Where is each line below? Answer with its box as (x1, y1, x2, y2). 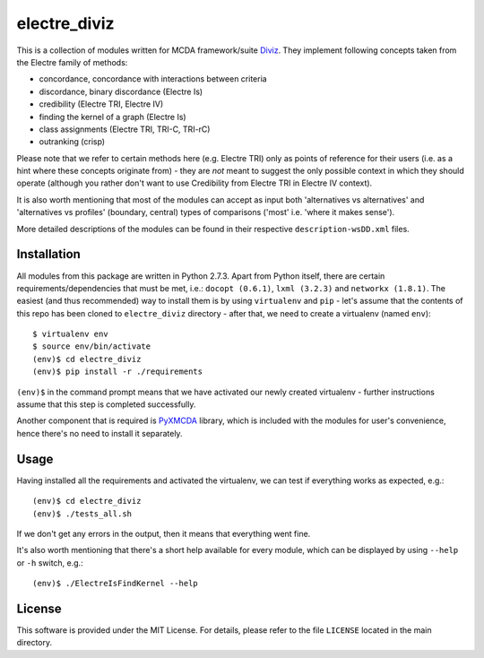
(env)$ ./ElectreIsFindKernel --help (32, 578, 199, 589)
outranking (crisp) (39, 136, 106, 147)
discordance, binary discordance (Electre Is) (39, 86, 203, 97)
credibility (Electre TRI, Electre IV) (39, 99, 164, 109)
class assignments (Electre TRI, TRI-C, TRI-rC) (39, 124, 211, 134)
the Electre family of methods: (16, 56, 128, 67)
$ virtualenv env (32, 329, 108, 340)
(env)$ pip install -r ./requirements (32, 367, 203, 377)
